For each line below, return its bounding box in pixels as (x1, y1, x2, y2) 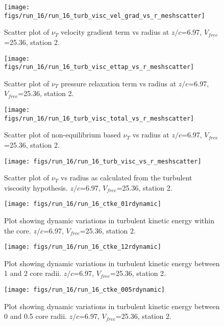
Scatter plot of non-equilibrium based (4, 129, 121, 140)
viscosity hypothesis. (4, 182, 68, 193)
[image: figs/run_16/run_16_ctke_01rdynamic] (4, 200, 161, 208)
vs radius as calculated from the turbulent (61, 172, 192, 183)
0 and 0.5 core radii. (4, 311, 67, 321)
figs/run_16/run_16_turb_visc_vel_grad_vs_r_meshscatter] (4, 12, 205, 19)
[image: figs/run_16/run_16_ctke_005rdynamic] (4, 286, 165, 294)
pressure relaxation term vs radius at (61, 78, 177, 88)
